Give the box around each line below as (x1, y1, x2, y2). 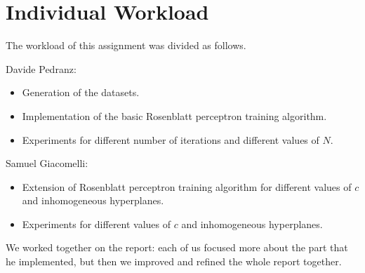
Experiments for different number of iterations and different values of (22, 132, 319, 147)
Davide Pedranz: (6, 61, 77, 76)
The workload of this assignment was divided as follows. (6, 38, 246, 53)
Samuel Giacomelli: (6, 156, 88, 171)
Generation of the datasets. (22, 85, 140, 100)
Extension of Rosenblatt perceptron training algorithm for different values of (22, 179, 352, 194)
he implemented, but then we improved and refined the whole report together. (6, 254, 342, 269)
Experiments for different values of (22, 216, 171, 231)
